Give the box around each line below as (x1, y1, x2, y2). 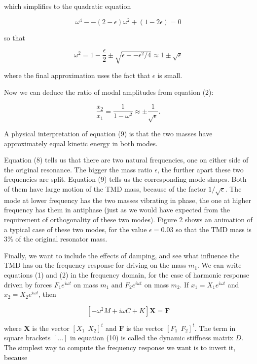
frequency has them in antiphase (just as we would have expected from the (4, 204, 230, 215)
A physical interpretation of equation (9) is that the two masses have (4, 128, 213, 139)
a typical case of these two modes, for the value (4, 224, 147, 234)
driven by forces (4, 279, 52, 289)
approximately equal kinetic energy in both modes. (4, 138, 158, 148)
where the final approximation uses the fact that (4, 70, 150, 81)
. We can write (197, 260, 242, 270)
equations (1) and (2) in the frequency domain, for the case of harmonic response (4, 270, 250, 280)
